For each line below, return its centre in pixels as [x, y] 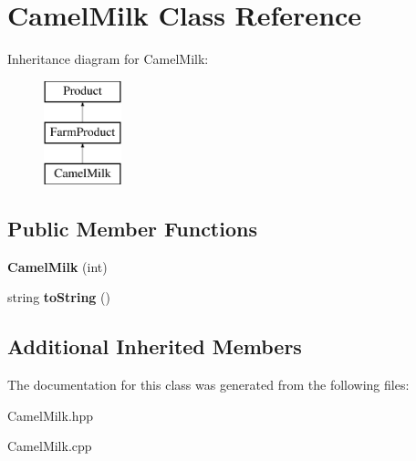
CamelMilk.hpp [51, 415]
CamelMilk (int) [57, 266]
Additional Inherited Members [155, 346]
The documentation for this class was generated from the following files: [208, 385]
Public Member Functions [132, 229]
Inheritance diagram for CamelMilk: [108, 59]
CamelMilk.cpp [50, 446]
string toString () [59, 297]
